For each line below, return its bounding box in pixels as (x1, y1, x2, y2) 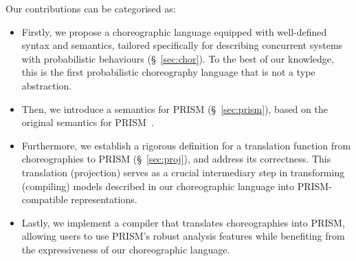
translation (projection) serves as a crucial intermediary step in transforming (21, 165, 345, 179)
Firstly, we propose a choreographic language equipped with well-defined (21, 24, 327, 39)
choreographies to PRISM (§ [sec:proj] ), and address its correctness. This (21, 152, 331, 166)
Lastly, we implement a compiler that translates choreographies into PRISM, (21, 215, 345, 229)
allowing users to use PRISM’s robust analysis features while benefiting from (21, 229, 345, 243)
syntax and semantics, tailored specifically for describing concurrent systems (21, 38, 343, 52)
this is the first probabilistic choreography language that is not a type (21, 65, 315, 79)
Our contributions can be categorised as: (5, 1, 176, 15)
